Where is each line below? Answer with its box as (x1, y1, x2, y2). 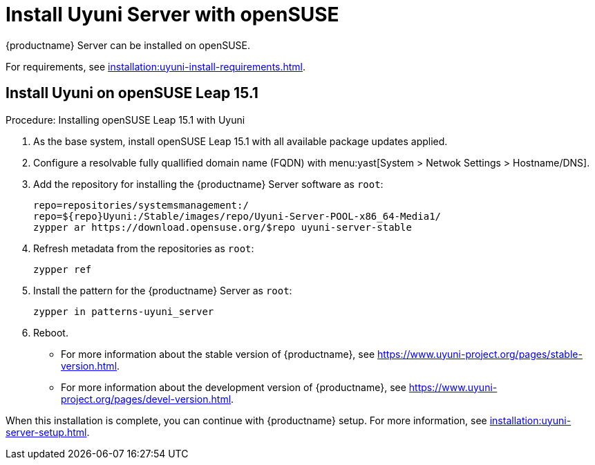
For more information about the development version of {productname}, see (61, 381, 406, 393)
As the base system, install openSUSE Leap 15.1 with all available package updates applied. (33, 135, 448, 147)
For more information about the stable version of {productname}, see (61, 348, 375, 360)
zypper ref (33, 263, 92, 275)
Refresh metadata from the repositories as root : (33, 242, 254, 254)
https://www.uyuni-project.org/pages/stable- (377, 348, 583, 360)
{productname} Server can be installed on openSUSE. (6, 39, 251, 51)
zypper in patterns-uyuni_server (33, 305, 214, 317)
